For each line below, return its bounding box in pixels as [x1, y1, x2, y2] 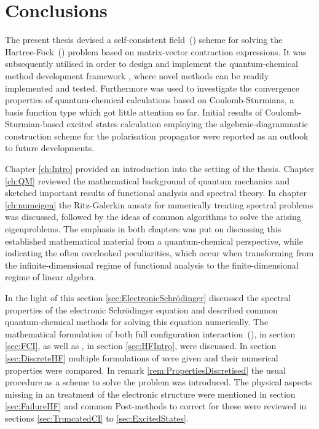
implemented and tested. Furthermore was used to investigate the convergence [5, 81, 299, 94]
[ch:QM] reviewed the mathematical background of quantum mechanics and [5, 174, 289, 187]
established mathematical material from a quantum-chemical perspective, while [5, 234, 303, 247]
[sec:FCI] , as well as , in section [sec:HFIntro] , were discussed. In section [5, 339, 277, 352]
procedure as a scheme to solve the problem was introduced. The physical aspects [5, 376, 312, 388]
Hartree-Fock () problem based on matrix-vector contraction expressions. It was [5, 45, 307, 58]
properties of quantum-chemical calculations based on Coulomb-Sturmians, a [5, 93, 294, 106]
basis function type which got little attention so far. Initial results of [5, 105, 262, 118]
